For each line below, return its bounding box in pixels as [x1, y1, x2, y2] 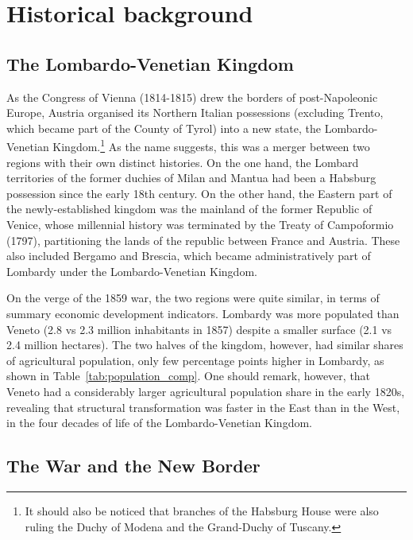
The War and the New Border [6, 453, 261, 478]
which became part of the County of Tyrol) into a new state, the [6, 119, 322, 136]
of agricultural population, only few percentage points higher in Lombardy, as [6, 352, 384, 368]
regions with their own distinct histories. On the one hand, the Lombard [6, 153, 359, 170]
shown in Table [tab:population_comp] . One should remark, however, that [6, 367, 371, 384]
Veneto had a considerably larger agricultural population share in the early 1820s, [6, 383, 405, 399]
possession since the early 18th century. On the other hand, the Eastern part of [6, 185, 392, 201]
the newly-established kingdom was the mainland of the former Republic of [6, 200, 372, 217]
